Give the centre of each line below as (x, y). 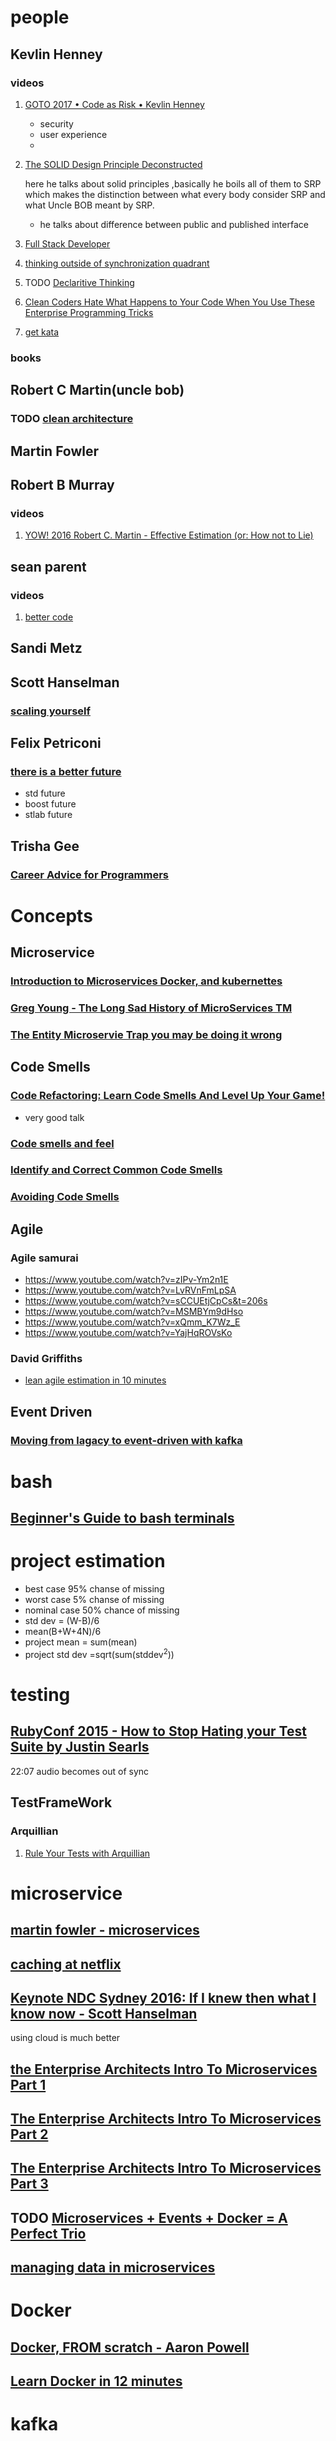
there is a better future (66, 771)
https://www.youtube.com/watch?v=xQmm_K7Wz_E (132, 1322)
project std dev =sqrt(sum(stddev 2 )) (99, 1653)
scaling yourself (50, 711)
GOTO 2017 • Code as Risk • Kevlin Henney (114, 104)
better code (49, 617)
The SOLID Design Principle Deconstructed (113, 164)
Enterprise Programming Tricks (89, 312)
